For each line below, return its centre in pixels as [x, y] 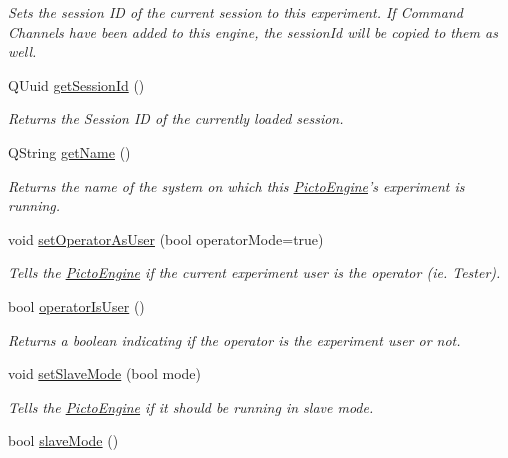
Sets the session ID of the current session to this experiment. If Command [235, 12]
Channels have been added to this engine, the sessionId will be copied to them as [253, 31]
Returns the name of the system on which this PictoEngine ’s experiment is [236, 185]
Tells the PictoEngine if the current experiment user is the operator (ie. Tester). [254, 272]
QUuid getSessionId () [76, 84]
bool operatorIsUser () [76, 305]
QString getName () [69, 151]
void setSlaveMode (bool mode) [104, 373]
